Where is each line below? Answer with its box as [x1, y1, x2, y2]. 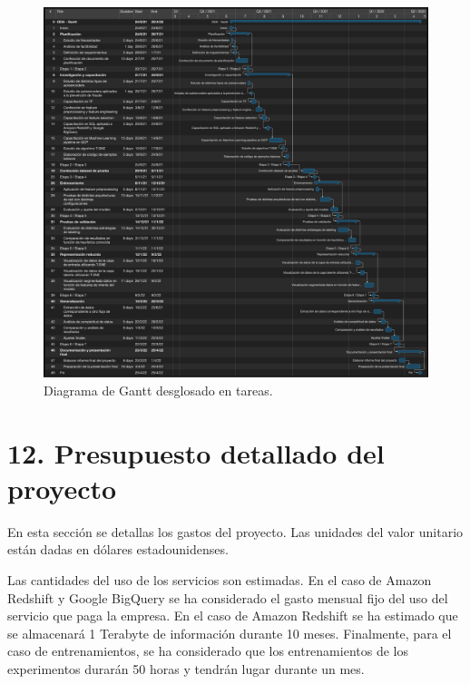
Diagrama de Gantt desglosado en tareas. [44, 380, 273, 399]
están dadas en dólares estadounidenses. [7, 540, 229, 559]
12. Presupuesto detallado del [7, 434, 385, 471]
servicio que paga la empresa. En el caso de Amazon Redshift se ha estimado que [7, 606, 458, 625]
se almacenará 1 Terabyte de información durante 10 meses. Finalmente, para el [7, 623, 452, 642]
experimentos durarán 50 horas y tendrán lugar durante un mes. [7, 659, 365, 678]
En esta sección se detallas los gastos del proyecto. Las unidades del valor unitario [7, 522, 464, 541]
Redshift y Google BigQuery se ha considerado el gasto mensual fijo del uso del [7, 588, 448, 607]
